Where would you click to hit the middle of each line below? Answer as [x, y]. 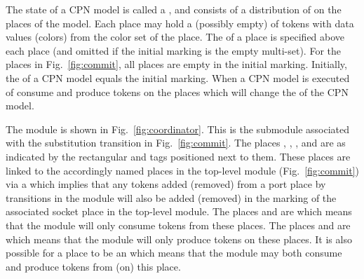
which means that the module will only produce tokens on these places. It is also [179, 239]
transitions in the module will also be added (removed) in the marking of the [171, 197]
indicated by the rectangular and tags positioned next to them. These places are [178, 156]
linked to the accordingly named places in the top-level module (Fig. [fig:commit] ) [182, 170]
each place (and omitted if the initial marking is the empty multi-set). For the [173, 50]
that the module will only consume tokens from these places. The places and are [178, 225]
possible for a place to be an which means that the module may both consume [174, 253]
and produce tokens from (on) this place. [93, 266]
